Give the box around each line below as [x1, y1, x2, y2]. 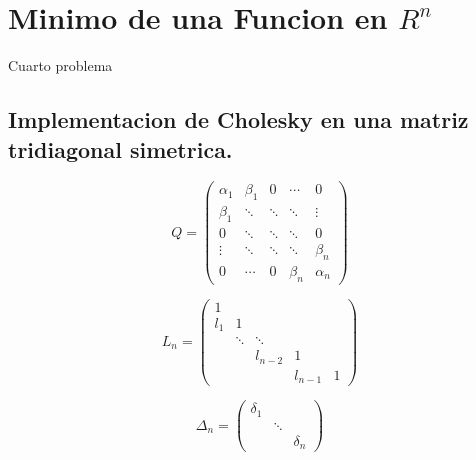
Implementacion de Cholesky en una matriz [8, 104, 469, 135]
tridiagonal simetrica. [8, 133, 233, 164]
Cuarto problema [8, 55, 113, 76]
